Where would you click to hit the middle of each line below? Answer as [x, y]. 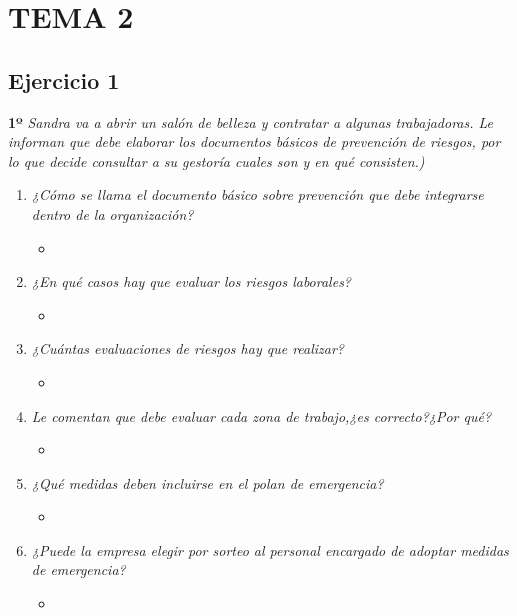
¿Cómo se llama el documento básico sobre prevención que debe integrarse [257, 194]
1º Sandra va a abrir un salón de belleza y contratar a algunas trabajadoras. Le [251, 121]
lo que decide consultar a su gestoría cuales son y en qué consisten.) [216, 160]
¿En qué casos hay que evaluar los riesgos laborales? [191, 281]
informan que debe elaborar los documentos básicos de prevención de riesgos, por [254, 141]
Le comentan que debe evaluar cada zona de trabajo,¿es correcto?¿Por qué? [261, 415]
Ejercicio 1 [64, 79]
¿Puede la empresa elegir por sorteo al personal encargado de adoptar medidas [270, 549]
